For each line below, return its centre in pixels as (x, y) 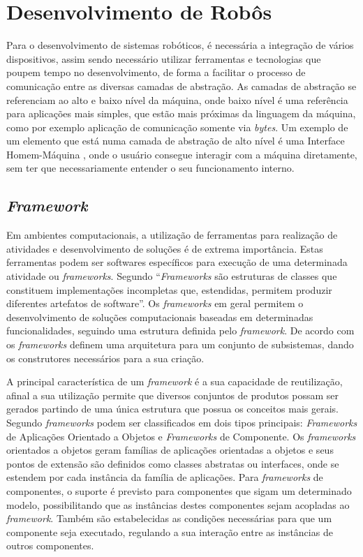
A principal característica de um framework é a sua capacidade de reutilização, (175, 381)
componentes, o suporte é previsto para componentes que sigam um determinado (179, 490)
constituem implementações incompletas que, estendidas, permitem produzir (169, 289)
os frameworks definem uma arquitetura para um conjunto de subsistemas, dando (180, 344)
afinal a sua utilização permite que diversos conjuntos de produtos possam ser (172, 395)
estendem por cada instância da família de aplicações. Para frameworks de (165, 477)
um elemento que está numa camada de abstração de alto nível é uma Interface (176, 141)
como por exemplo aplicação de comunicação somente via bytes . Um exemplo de (177, 127)
